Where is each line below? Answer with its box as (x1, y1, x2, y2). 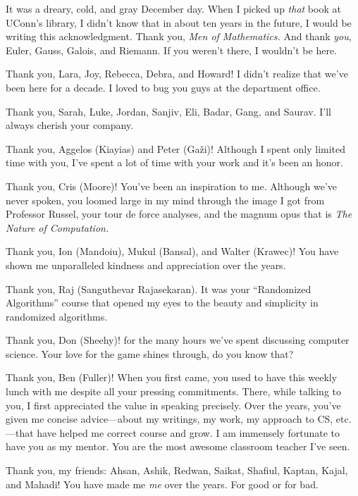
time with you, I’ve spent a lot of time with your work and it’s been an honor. (6, 155, 343, 170)
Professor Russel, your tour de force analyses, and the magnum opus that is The (6, 206, 352, 221)
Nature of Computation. (6, 220, 109, 235)
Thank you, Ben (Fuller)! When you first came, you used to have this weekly (6, 370, 338, 385)
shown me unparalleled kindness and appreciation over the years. (6, 257, 286, 272)
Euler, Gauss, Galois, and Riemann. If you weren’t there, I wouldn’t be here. (6, 42, 337, 57)
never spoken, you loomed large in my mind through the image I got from (6, 192, 325, 207)
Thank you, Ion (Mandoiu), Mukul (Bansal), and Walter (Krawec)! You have (6, 244, 339, 259)
